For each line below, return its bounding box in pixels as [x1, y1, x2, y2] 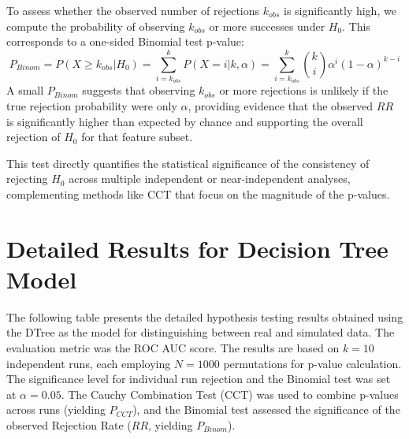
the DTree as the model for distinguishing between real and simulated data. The [6, 324, 395, 340]
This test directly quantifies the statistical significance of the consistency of [6, 154, 370, 171]
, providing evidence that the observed [188, 97, 374, 113]
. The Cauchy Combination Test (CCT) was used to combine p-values [61, 385, 399, 402]
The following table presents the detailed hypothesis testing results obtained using [6, 308, 403, 325]
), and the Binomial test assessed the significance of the [132, 401, 400, 418]
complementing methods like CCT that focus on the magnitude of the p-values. [6, 185, 390, 202]
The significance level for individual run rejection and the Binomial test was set [6, 370, 391, 387]
